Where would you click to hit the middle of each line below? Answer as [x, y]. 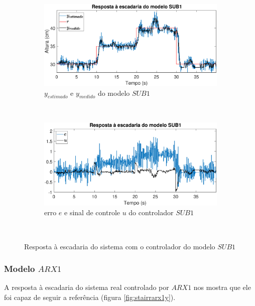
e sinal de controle [92, 212]
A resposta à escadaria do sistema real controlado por [87, 287]
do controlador [151, 212]
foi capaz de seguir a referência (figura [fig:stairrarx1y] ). [90, 297]
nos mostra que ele [222, 287]
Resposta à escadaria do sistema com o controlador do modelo [120, 246]
